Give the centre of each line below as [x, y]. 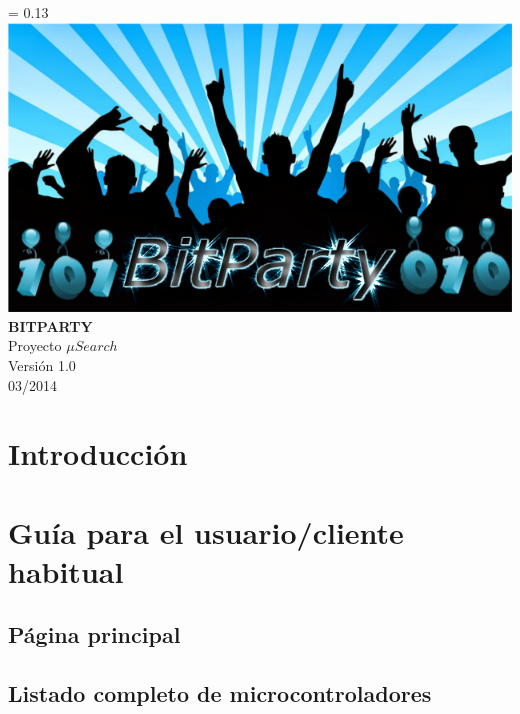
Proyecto [35, 345]
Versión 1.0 [42, 364]
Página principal [94, 634]
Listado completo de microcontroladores [220, 693]
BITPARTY [50, 325]
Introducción [98, 453]
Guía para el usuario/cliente [206, 531]
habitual [66, 570]
